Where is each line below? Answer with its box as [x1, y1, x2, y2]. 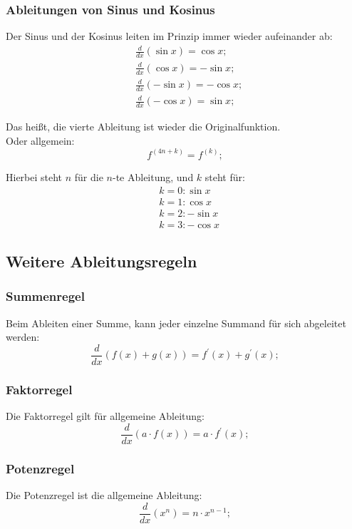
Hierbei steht [6, 169, 63, 184]
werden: [6, 329, 40, 344]
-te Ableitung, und [112, 169, 194, 184]
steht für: [205, 169, 245, 184]
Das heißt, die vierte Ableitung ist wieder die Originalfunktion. [6, 119, 281, 134]
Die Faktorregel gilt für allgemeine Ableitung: [6, 409, 205, 423]
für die [74, 169, 103, 184]
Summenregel [6, 287, 85, 305]
